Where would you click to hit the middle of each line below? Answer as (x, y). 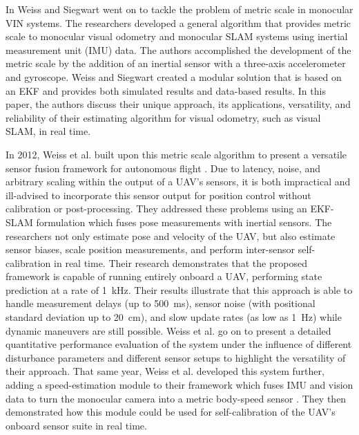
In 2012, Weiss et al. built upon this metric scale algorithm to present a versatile (176, 154)
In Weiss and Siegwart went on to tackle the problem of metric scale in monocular (179, 9)
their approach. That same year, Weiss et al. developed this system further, (165, 371)
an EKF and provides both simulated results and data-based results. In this (166, 90)
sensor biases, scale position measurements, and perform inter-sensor (151, 249)
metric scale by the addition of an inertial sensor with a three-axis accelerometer (176, 63)
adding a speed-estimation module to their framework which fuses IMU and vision (179, 385)
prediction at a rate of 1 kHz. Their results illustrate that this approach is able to (179, 289)
